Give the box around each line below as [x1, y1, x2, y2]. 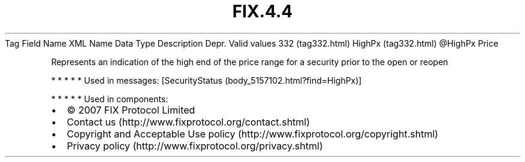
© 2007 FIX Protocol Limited [67, 103, 195, 116]
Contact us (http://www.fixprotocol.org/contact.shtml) [67, 115, 310, 128]
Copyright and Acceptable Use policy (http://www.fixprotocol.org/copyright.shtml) [67, 127, 439, 140]
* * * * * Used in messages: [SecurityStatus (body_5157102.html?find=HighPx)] [51, 75, 362, 85]
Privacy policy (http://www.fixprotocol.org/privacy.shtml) [67, 139, 323, 152]
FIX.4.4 [232, 1, 293, 22]
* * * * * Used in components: [51, 93, 168, 104]
